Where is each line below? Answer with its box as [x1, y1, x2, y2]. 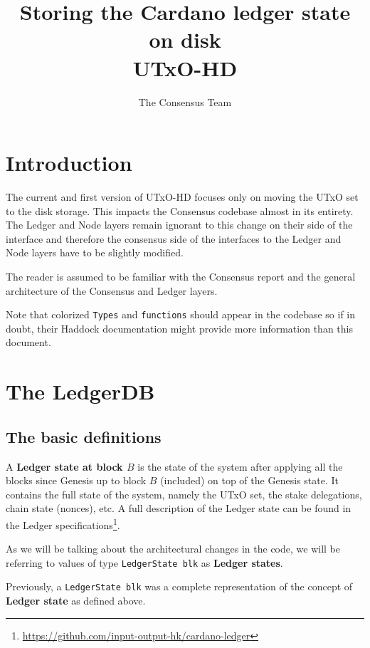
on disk [149, 25, 221, 54]
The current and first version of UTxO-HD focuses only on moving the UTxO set [6, 189, 359, 204]
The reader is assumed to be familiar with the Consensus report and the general [6, 269, 356, 283]
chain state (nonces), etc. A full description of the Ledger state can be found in [6, 501, 351, 516]
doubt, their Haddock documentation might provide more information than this [6, 320, 353, 335]
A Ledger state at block [6, 459, 123, 474]
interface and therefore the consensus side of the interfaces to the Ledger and [6, 231, 342, 246]
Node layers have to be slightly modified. [6, 245, 184, 260]
